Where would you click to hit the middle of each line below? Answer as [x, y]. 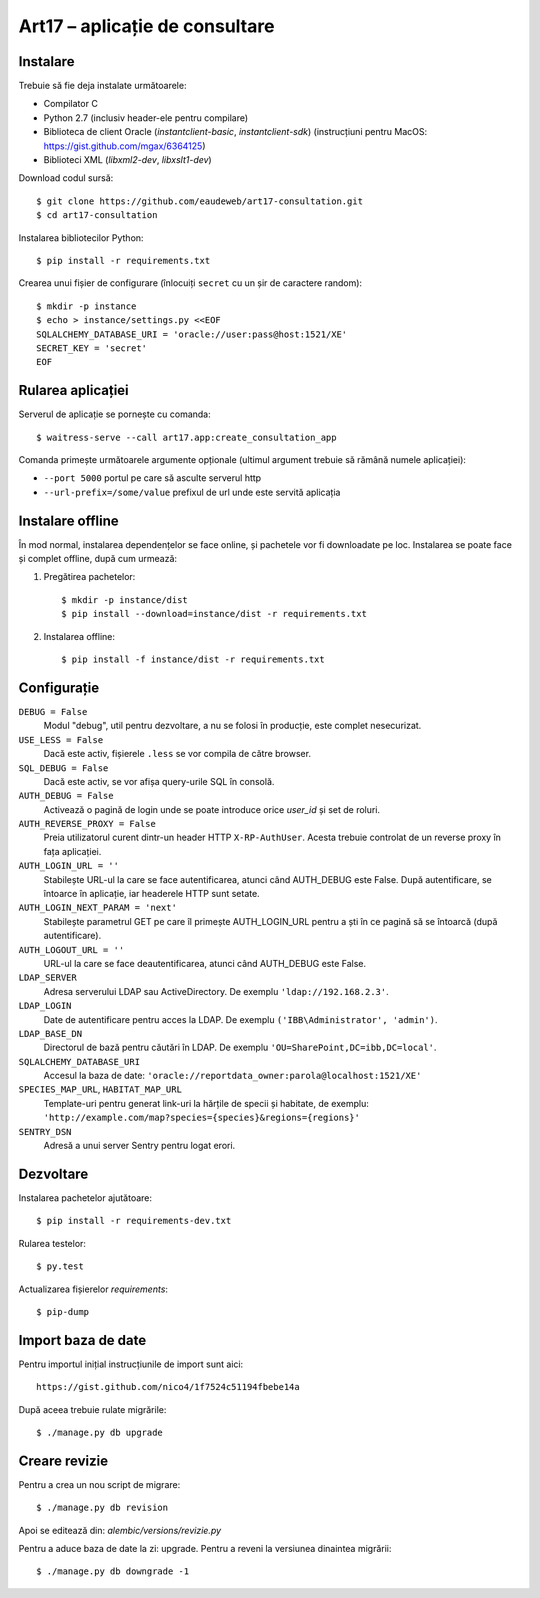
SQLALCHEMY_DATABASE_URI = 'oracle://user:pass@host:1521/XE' [192, 334]
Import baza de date [82, 1340]
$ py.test [60, 1266]
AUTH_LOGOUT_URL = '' [71, 949]
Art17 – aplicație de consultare [146, 26]
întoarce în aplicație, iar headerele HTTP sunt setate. [151, 894]
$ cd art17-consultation [97, 215]
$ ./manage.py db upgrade [100, 1432]
